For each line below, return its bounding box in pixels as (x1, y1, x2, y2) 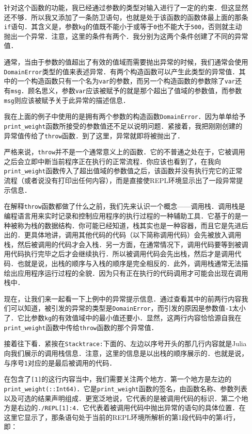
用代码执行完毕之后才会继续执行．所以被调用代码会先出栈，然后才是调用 (4, 249, 235, 259)
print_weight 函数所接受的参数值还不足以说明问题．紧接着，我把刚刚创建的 (4, 120, 242, 131)
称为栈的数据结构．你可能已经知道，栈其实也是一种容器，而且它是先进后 (17, 220, 248, 230)
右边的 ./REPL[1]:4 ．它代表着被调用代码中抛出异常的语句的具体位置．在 (17, 402, 246, 413)
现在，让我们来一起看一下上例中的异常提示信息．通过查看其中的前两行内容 (4, 293, 241, 303)
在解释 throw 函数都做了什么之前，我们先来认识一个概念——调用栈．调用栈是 (4, 201, 245, 211)
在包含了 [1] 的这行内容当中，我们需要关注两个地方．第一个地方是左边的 (4, 374, 232, 384)
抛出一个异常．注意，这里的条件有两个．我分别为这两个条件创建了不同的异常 (4, 31, 248, 41)
